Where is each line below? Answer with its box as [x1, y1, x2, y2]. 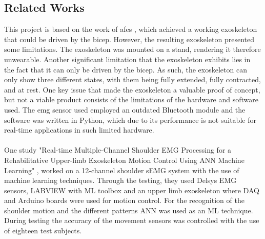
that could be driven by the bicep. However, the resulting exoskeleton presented [4, 33, 255, 44]
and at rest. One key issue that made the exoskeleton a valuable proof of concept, [4, 84, 260, 95]
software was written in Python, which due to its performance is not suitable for [4, 114, 256, 125]
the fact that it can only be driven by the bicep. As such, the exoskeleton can [4, 64, 247, 75]
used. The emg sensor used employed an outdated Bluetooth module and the [4, 104, 246, 115]
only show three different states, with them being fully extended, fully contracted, [4, 74, 261, 85]
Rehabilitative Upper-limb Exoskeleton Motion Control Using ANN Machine [4, 154, 244, 165]
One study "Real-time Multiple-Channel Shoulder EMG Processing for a [4, 144, 232, 155]
